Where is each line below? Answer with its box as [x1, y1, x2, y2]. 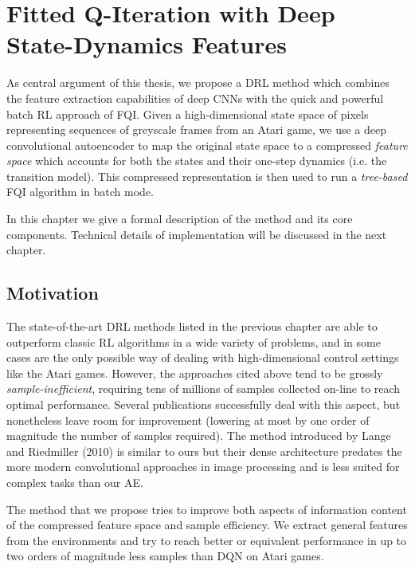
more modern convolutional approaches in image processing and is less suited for [6, 458, 400, 475]
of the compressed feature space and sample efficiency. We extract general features [6, 516, 408, 533]
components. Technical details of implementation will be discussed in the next [6, 226, 387, 242]
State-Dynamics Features [6, 28, 287, 61]
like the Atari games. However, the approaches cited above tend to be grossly [6, 364, 383, 381]
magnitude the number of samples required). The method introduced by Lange [6, 427, 391, 444]
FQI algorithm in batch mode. [6, 183, 154, 200]
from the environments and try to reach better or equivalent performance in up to [6, 532, 407, 548]
